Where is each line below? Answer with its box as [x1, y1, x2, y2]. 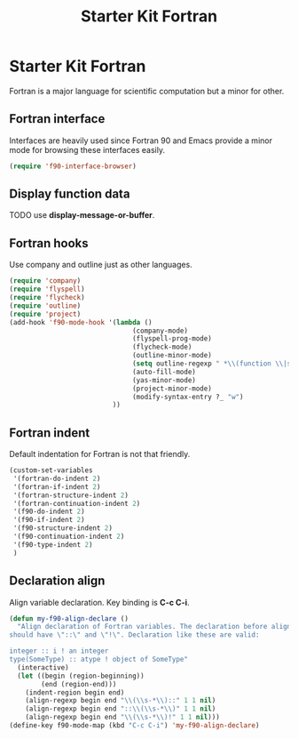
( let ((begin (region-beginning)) [17, 671, 145, 680]
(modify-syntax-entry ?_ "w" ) [131, 392, 244, 401]
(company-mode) [131, 326, 189, 335]
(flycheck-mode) [131, 342, 192, 352]
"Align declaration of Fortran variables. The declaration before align [17, 623, 292, 631]
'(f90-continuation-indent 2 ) [12, 532, 125, 542]
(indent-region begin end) [25, 687, 125, 697]
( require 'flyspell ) [9, 285, 86, 294]
